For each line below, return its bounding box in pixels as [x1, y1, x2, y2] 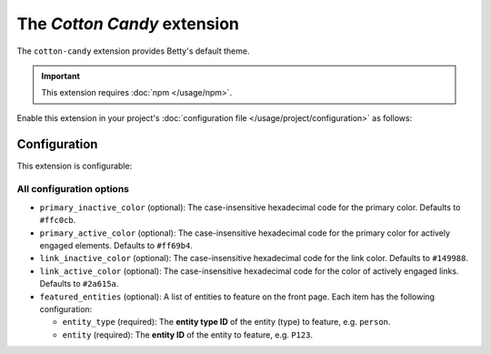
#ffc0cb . [39, 215, 76, 226]
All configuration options [16, 183, 129, 196]
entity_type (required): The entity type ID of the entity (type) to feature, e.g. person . [62, 317, 391, 328]
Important [41, 70, 81, 81]
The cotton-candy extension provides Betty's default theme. [16, 46, 250, 56]
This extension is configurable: [16, 160, 133, 171]
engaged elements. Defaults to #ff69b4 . [39, 239, 193, 250]
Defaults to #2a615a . [39, 278, 119, 289]
